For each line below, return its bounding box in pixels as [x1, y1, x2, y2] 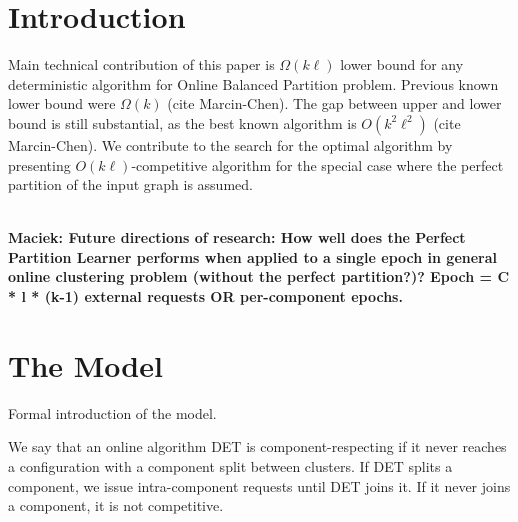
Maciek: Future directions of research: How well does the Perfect [8, 227, 466, 248]
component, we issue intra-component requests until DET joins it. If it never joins [8, 475, 511, 496]
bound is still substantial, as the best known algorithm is [8, 112, 357, 133]
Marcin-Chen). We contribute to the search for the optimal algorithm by [8, 134, 453, 155]
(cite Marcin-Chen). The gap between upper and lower [167, 93, 502, 114]
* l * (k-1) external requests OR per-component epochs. [8, 286, 403, 307]
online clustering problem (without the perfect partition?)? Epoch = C [8, 266, 510, 287]
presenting [8, 154, 71, 175]
